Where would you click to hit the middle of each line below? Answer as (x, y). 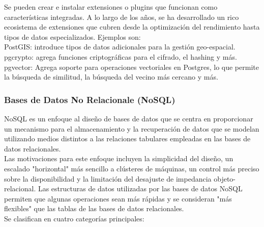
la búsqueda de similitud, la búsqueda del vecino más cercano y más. (111, 77)
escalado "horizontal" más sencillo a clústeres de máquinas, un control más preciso (132, 168)
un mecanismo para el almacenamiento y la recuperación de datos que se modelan (132, 128)
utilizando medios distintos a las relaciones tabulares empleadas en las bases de (127, 138)
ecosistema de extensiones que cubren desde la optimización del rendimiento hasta (132, 27)
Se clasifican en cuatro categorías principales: (74, 218)
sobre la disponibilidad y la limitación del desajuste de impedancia (108, 178)
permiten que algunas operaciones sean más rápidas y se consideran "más (118, 198)
